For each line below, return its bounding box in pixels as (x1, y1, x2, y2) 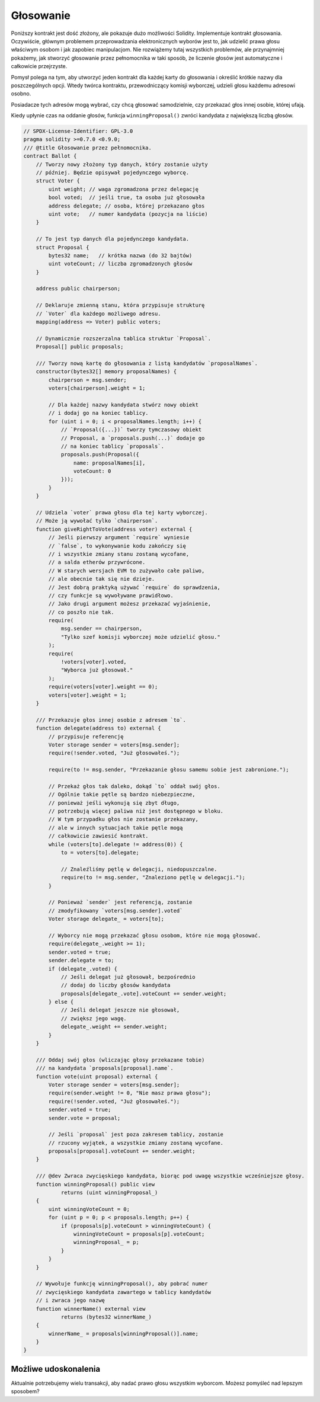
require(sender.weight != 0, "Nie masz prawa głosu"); (48, 1090, 212, 1096)
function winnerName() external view (36, 1305, 146, 1312)
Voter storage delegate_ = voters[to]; (48, 916, 164, 923)
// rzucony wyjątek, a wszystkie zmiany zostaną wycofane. (48, 1139, 224, 1146)
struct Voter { (36, 178, 80, 184)
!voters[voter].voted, (60, 658, 127, 665)
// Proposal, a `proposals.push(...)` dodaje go (60, 434, 205, 441)
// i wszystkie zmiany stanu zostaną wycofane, (48, 550, 190, 557)
